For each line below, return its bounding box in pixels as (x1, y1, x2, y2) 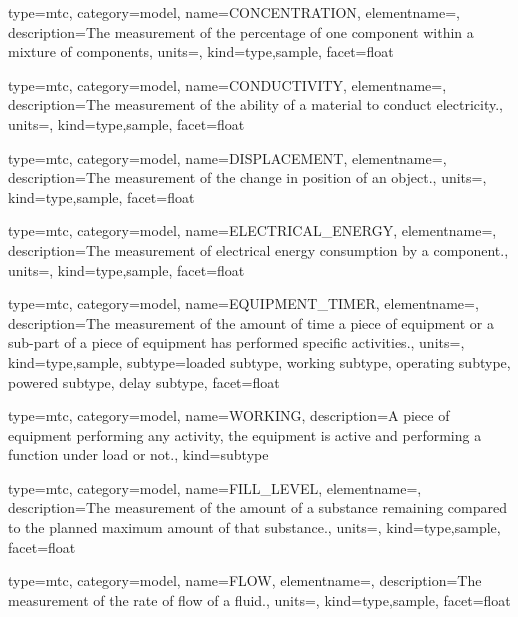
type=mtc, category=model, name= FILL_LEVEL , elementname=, (8, 477, 422, 498)
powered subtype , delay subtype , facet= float (8, 371, 280, 392)
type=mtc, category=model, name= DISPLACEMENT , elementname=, (8, 147, 447, 168)
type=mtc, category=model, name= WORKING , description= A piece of (8, 405, 450, 426)
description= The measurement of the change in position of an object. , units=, (8, 167, 487, 188)
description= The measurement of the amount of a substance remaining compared (8, 497, 508, 518)
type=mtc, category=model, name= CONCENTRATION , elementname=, (8, 2, 460, 22)
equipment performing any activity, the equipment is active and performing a (8, 424, 482, 445)
